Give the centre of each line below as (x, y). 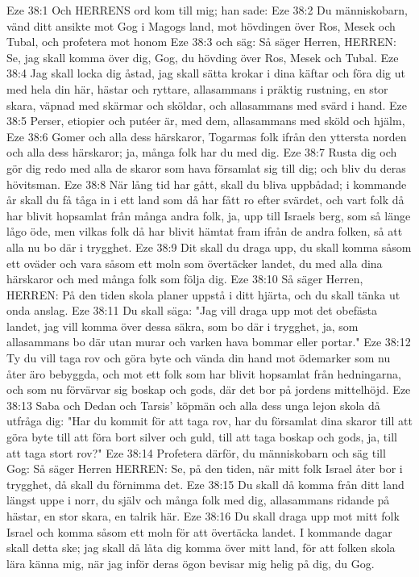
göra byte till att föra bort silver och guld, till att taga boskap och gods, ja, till (202, 437)
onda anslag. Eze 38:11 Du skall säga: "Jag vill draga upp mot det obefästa (192, 310)
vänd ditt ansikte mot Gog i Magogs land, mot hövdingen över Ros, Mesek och (201, 25)
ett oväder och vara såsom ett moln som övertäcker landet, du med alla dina (195, 263)
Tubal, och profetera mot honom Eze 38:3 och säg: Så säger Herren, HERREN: (201, 42)
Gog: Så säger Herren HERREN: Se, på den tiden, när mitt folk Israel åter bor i (205, 468)
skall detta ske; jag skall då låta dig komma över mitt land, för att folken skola (201, 548)
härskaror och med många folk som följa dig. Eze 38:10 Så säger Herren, (185, 279)
